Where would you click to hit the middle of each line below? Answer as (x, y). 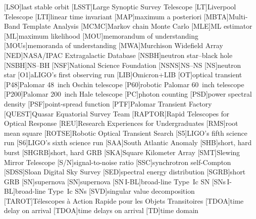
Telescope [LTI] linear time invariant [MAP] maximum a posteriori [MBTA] (116, 16)
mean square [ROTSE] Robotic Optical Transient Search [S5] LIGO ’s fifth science (126, 133)
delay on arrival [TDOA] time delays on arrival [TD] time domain (101, 210)
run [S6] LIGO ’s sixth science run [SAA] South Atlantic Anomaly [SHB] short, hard (128, 142)
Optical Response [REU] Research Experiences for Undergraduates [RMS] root (121, 123)
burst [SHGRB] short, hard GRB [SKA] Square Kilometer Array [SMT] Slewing (122, 152)
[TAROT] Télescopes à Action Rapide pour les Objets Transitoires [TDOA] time (124, 200)
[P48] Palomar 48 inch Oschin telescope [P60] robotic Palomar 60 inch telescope (124, 84)
